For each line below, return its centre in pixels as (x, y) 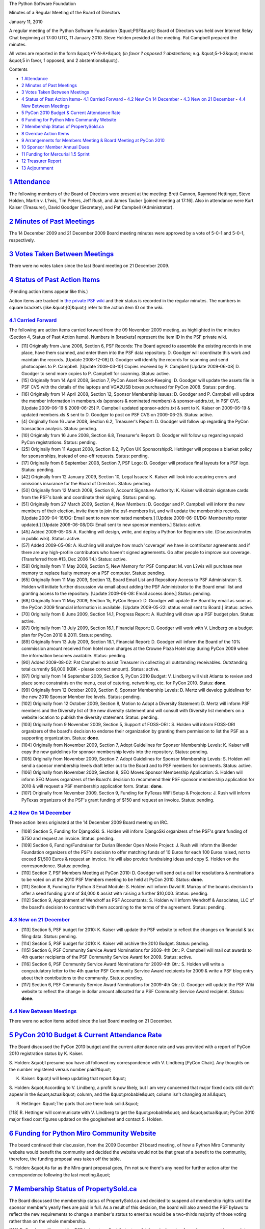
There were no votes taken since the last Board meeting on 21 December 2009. (89, 266)
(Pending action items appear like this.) (49, 292)
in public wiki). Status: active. (51, 539)
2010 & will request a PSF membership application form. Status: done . (92, 786)
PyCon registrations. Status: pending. (59, 442)
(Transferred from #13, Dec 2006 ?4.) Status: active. (74, 559)
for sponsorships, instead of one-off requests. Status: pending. (85, 456)
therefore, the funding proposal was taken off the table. (65, 1159)
